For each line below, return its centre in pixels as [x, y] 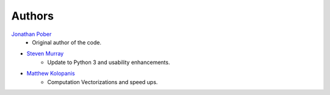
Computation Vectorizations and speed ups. [103, 82]
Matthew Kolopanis [51, 74]
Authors [33, 16]
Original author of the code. [67, 42]
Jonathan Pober [31, 34]
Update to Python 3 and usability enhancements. [109, 62]
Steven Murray [45, 54]
